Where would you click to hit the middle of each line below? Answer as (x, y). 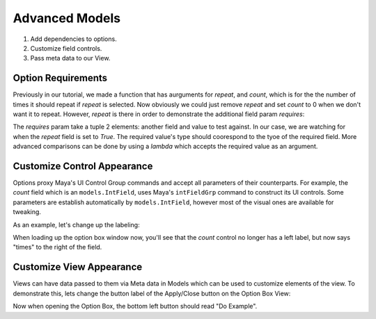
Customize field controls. (66, 48)
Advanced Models (67, 18)
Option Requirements (60, 78)
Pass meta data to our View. (70, 58)
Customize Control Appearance (83, 166)
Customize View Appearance (78, 267)
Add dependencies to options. (74, 39)
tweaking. (27, 212)
